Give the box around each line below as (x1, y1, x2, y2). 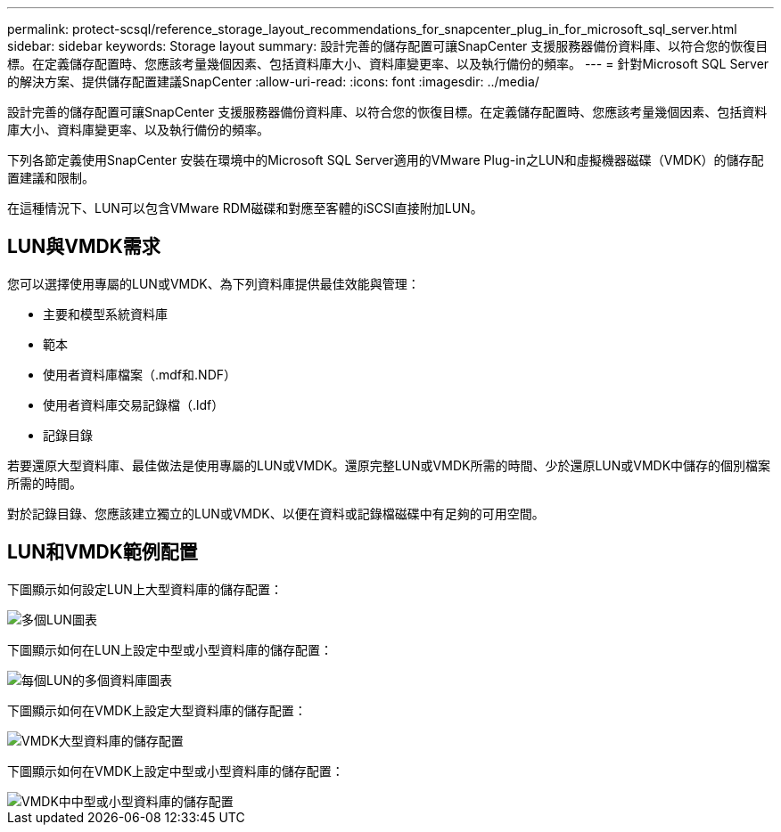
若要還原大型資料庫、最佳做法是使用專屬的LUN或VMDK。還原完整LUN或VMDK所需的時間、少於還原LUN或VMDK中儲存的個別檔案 (7, 457, 771, 473)
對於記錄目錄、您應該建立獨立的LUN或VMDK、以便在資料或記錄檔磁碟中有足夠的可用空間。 (7, 505, 545, 521)
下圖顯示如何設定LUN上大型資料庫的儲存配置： (7, 581, 283, 597)
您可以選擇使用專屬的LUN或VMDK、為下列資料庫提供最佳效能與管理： (7, 275, 420, 291)
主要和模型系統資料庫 (43, 306, 168, 322)
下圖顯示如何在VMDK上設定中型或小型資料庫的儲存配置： (7, 763, 344, 779)
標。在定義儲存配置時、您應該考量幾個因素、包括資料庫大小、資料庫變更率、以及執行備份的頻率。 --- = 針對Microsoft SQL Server (7, 56, 769, 71)
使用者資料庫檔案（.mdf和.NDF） (43, 366, 236, 382)
